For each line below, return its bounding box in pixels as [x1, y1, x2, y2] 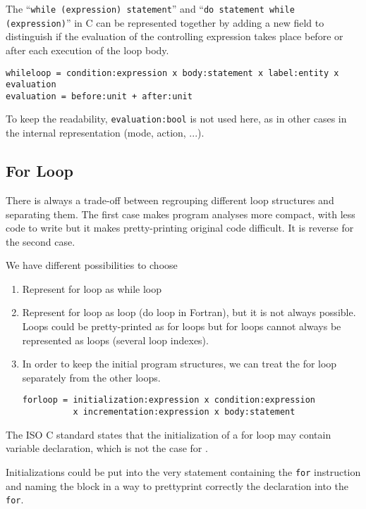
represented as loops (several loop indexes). [22, 332, 209, 347]
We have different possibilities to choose [6, 258, 178, 272]
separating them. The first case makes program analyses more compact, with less [6, 206, 355, 221]
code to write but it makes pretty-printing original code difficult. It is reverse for [6, 220, 354, 235]
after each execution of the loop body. [6, 42, 169, 57]
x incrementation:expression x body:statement [73, 407, 295, 417]
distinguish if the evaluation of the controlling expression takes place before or [6, 29, 343, 44]
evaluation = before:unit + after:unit [6, 91, 193, 101]
